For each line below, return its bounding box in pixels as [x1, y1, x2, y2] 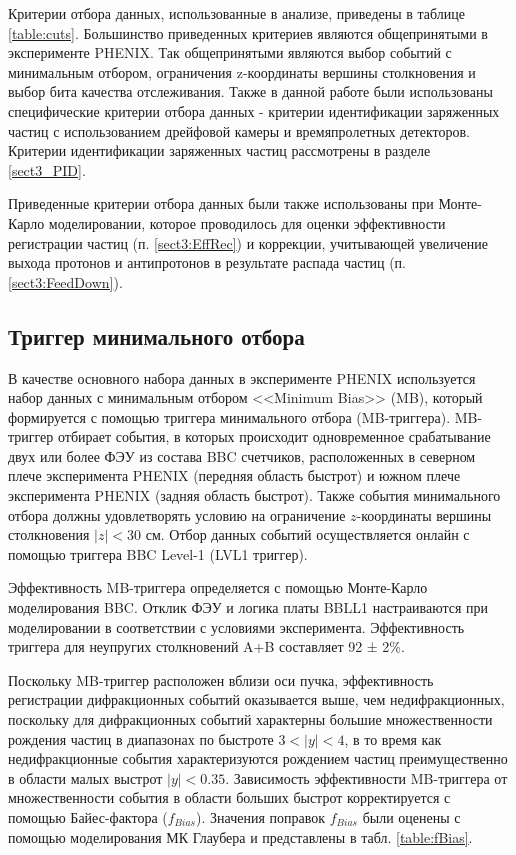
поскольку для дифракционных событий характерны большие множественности [8, 709, 493, 730]
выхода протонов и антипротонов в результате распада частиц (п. [8, 252, 407, 273]
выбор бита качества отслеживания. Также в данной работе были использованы [8, 81, 493, 102]
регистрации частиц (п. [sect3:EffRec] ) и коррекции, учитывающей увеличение [8, 232, 488, 253]
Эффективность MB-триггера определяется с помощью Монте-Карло [8, 577, 428, 598]
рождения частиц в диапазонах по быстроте [8, 728, 274, 749]
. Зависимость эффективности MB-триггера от [225, 767, 508, 788]
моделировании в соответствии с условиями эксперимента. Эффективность [8, 616, 465, 637]
